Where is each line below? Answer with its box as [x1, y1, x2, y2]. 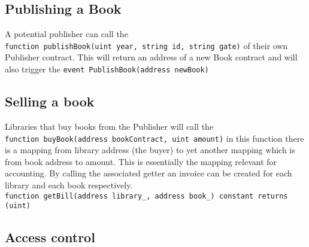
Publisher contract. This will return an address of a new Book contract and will [5, 51, 298, 63]
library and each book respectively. [5, 178, 133, 191]
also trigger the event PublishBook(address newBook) [5, 63, 209, 75]
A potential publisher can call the [5, 28, 128, 40]
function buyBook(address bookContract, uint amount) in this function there [5, 132, 304, 144]
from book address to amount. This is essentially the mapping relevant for [5, 155, 277, 167]
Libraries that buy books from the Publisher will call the [5, 120, 214, 132]
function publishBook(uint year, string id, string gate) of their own [5, 39, 288, 51]
